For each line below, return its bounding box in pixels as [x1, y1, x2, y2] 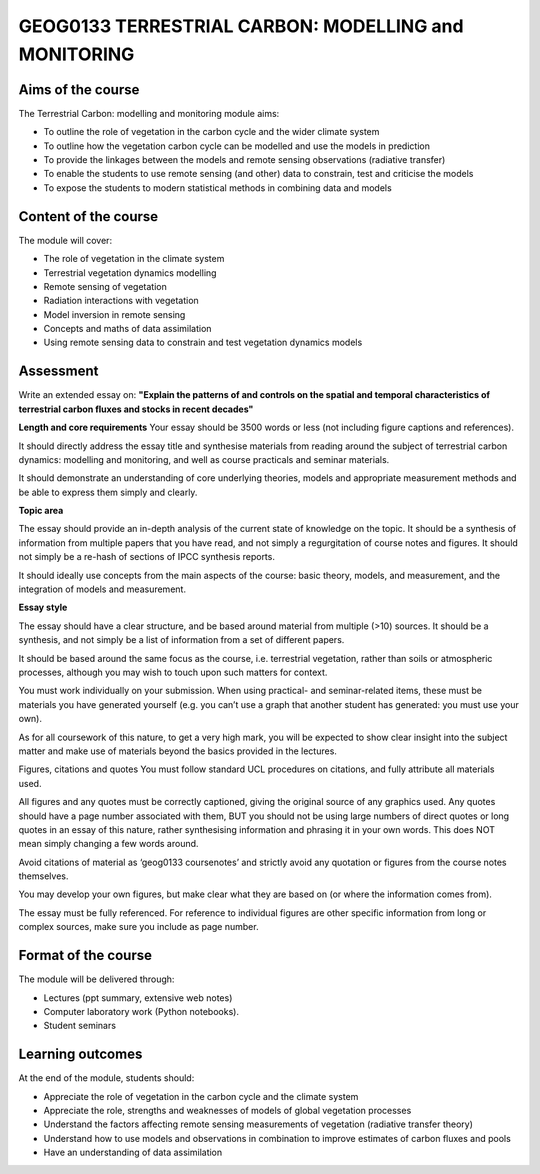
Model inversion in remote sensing [43, 308, 186, 320]
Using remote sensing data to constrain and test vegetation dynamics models [43, 336, 363, 349]
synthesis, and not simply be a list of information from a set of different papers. [18, 634, 345, 646]
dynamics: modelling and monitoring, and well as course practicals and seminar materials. [18, 453, 390, 465]
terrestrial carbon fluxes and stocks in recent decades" [18, 403, 254, 415]
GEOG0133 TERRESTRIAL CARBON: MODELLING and [18, 15, 464, 37]
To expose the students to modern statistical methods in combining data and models [43, 181, 392, 194]
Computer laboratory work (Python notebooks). [43, 1005, 240, 1017]
